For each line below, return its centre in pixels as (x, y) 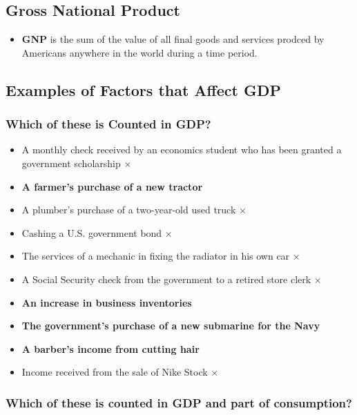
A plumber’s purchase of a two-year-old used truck (129, 210)
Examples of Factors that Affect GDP (143, 89)
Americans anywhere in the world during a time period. (139, 52)
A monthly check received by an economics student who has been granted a (182, 149)
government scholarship (71, 163)
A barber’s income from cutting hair (110, 348)
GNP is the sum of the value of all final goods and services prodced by (173, 39)
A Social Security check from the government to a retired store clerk (166, 279)
